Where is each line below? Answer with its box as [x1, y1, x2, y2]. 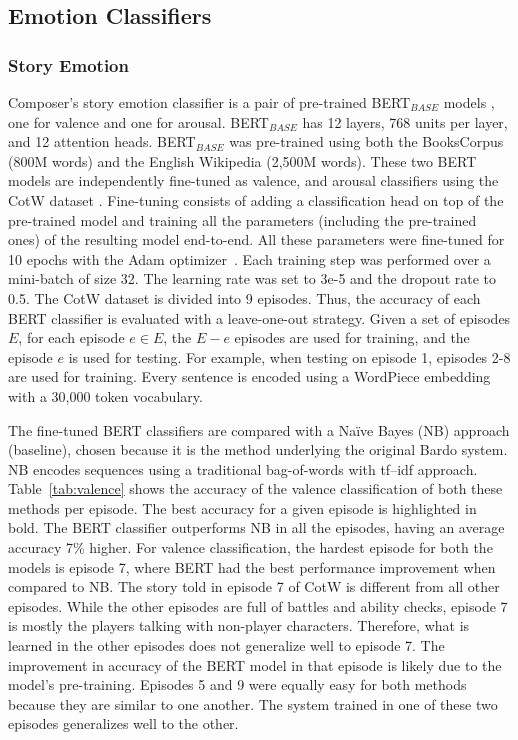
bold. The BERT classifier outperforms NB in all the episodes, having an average [8, 517, 505, 538]
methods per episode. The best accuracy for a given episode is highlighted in [8, 497, 477, 518]
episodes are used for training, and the [234, 327, 470, 348]
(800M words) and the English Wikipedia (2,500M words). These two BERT [8, 150, 477, 171]
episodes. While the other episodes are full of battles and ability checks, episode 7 [8, 595, 508, 616]
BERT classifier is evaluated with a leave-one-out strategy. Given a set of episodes [8, 307, 511, 328]
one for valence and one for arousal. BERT [8, 111, 269, 132]
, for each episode [18, 327, 125, 348]
